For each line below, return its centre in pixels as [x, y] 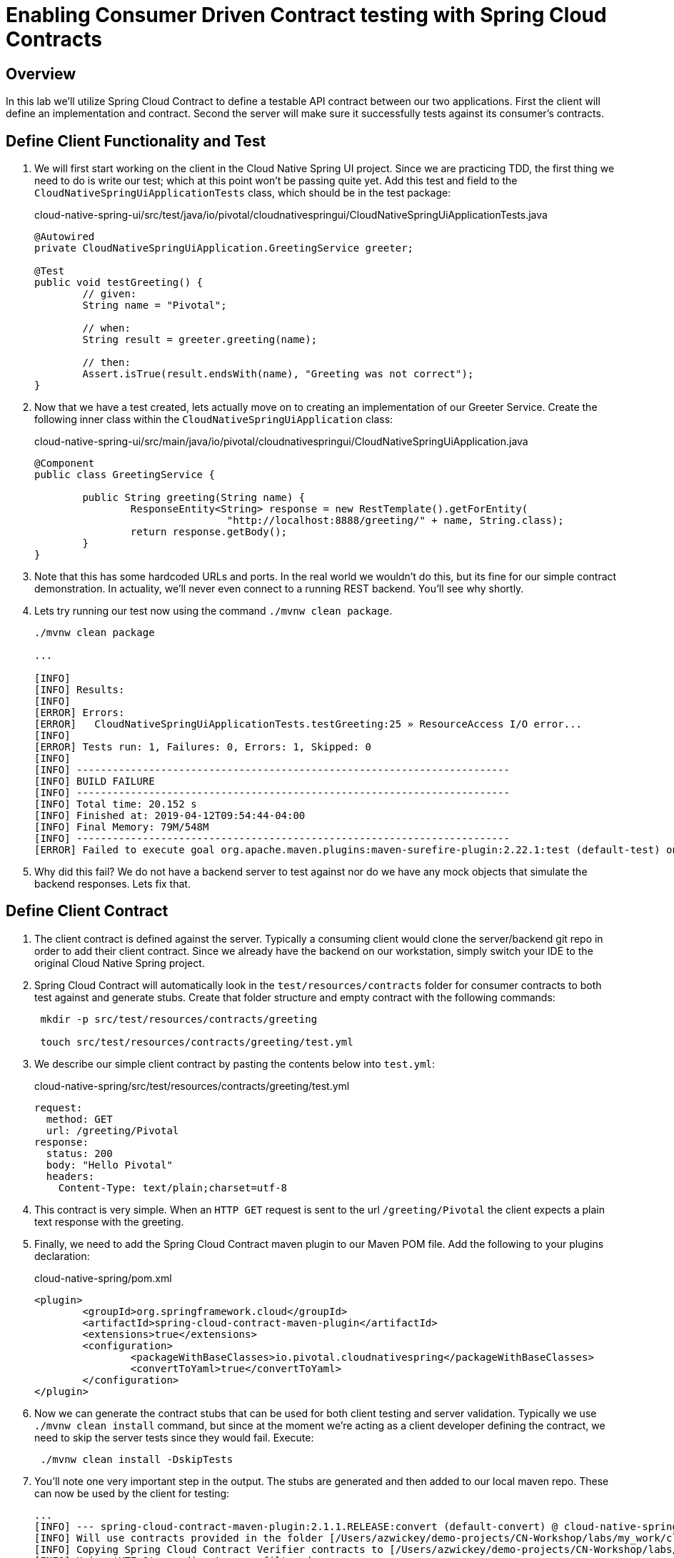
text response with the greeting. [109, 1221]
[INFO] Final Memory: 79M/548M [122, 827]
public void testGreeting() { [119, 283]
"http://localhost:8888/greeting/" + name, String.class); [395, 521]
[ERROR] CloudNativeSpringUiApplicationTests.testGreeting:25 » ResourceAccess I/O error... [308, 724]
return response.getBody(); [209, 532]
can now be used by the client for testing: [132, 1493]
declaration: [62, 1256]
